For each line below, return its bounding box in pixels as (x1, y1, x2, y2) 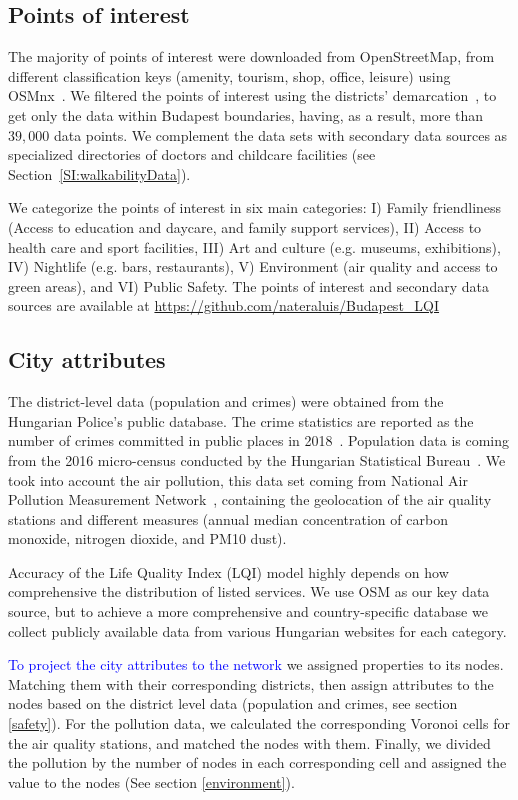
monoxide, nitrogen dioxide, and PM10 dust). (8, 528, 287, 549)
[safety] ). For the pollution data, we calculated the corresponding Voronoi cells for (8, 713, 510, 734)
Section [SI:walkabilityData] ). (8, 163, 191, 184)
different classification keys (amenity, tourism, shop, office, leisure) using (8, 65, 451, 86)
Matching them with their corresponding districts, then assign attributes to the (8, 673, 494, 694)
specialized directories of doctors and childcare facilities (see (8, 144, 376, 165)
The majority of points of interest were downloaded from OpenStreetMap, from (8, 46, 495, 67)
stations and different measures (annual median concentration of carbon (8, 508, 448, 529)
